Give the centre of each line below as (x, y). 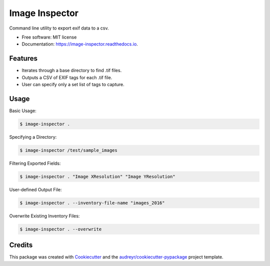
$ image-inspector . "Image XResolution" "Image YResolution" (97, 176)
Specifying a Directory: (33, 137)
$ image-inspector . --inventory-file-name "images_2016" (92, 203)
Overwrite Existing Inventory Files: (44, 216)
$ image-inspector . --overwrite (61, 229)
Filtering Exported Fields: (35, 163)
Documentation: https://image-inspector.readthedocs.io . (80, 44)
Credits (21, 245)
